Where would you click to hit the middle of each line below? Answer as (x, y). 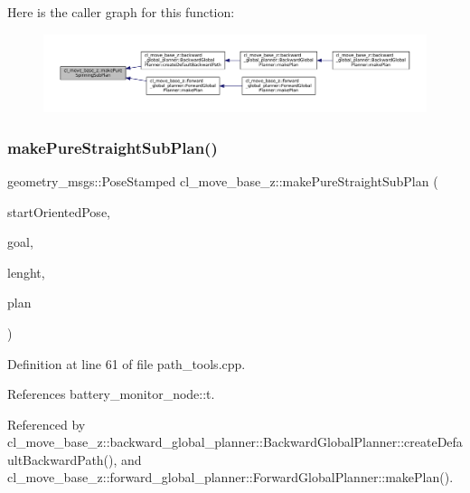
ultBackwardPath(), (62, 459)
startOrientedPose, (59, 211)
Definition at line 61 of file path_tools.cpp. (127, 363)
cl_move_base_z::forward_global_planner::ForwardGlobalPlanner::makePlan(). (230, 477)
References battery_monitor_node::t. (111, 394)
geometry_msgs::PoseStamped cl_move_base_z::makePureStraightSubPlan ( (223, 180)
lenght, (26, 272)
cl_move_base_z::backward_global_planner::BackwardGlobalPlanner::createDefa (235, 442)
